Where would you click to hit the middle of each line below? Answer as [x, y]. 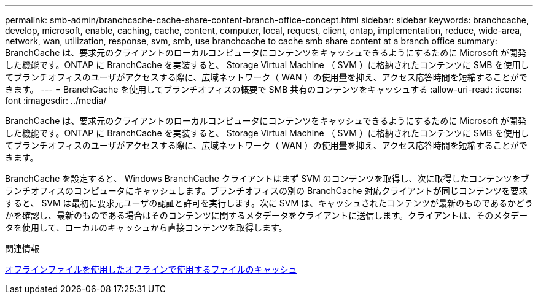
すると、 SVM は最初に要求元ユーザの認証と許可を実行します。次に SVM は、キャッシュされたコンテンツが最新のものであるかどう [269, 203]
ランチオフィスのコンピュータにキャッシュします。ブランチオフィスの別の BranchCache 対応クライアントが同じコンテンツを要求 [266, 191]
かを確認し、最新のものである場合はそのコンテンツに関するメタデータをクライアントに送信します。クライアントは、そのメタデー [267, 215]
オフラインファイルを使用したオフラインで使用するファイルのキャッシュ [151, 269]
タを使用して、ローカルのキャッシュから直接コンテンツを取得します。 [146, 227]
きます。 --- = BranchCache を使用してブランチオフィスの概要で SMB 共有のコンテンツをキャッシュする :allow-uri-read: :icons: [263, 89]
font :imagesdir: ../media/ [56, 100]
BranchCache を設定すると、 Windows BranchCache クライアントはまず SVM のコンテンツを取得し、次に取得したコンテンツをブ [267, 178]
